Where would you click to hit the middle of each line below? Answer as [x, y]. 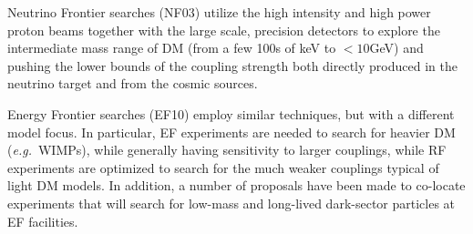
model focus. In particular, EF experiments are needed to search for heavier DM [231, 132]
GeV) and [396, 48]
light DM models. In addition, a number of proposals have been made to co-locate [236, 185]
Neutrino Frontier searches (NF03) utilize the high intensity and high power [219, 12]
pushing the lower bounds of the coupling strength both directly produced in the [232, 65]
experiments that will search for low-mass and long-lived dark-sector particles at [231, 203]
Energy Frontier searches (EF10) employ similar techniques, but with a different [231, 113]
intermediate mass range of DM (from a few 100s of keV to [172, 48]
